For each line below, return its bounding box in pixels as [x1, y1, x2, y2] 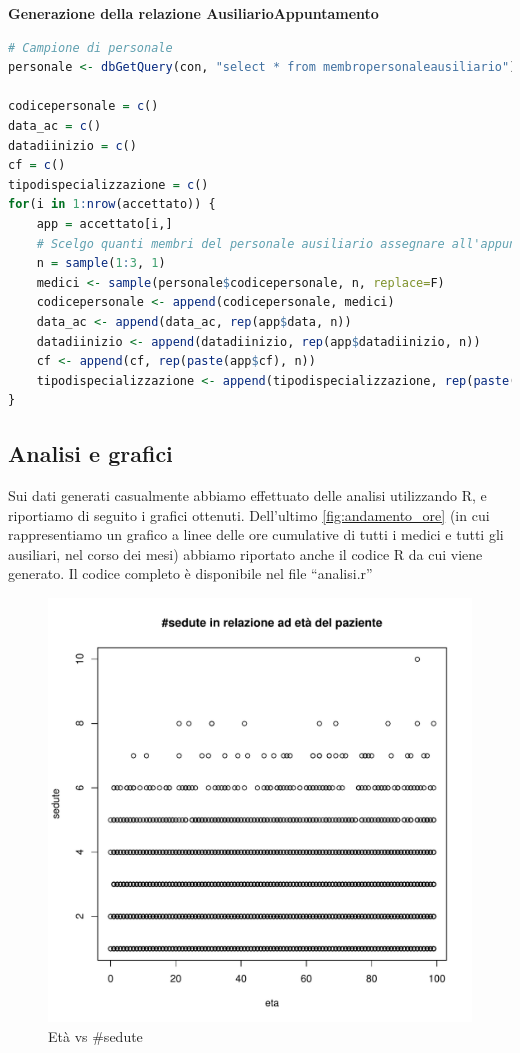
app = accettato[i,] [36, 216, 173, 231]
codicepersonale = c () [8, 99, 159, 114]
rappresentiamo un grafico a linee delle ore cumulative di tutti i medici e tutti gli [8, 524, 504, 545]
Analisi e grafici [8, 438, 173, 469]
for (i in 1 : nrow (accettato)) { [8, 197, 216, 212]
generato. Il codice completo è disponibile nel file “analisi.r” [8, 563, 373, 584]
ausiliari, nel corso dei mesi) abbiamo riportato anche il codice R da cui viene [8, 543, 483, 564]
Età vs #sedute [48, 1025, 143, 1046]
